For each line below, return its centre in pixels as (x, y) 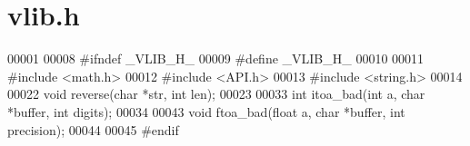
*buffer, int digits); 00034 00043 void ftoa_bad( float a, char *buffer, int (206, 111)
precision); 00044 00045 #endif (93, 129)
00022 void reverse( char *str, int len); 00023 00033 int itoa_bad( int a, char (216, 94)
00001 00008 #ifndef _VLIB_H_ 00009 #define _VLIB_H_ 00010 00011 (216, 58)
